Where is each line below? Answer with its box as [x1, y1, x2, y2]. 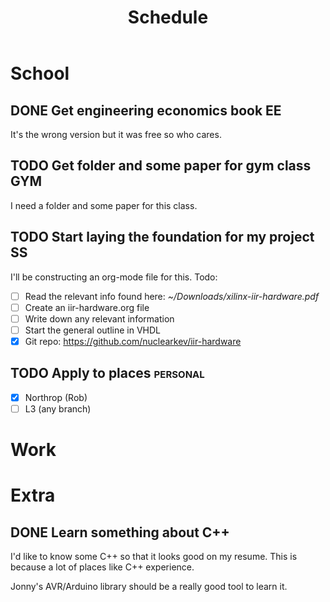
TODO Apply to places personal [10, 365, 205, 382]
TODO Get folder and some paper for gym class [10, 157, 312, 175]
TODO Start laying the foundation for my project [10, 229, 315, 246]
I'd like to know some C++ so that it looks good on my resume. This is [10, 551, 298, 563]
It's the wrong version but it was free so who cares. [10, 129, 222, 140]
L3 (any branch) [24, 402, 92, 415]
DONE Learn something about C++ [10, 524, 230, 541]
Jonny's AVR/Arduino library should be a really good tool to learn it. [10, 581, 288, 593]
